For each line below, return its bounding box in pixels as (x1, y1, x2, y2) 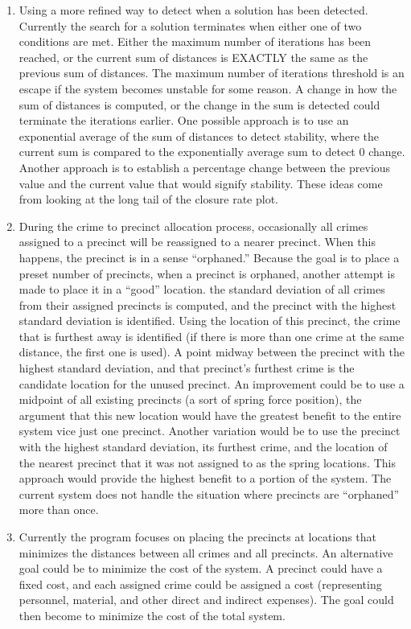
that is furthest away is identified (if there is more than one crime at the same (18, 327, 405, 344)
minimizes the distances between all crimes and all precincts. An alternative (18, 544, 393, 561)
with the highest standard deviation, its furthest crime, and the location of (18, 438, 388, 455)
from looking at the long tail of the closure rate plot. (18, 191, 279, 208)
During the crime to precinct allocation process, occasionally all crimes (18, 217, 368, 234)
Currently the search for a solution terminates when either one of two (18, 17, 362, 34)
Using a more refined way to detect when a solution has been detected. (18, 2, 368, 18)
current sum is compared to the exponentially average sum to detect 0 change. (18, 143, 405, 160)
